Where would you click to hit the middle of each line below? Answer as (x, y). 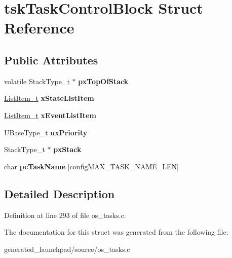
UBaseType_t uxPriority (46, 132)
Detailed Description (60, 193)
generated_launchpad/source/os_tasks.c (67, 249)
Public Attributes (51, 60)
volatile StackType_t (37, 81)
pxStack (67, 149)
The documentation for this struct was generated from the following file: (116, 232)
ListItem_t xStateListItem (49, 98)
